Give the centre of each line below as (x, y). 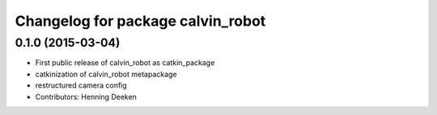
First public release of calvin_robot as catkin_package (125, 63)
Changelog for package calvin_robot (140, 21)
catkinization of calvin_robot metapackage (106, 74)
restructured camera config (81, 85)
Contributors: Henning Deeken (86, 97)
